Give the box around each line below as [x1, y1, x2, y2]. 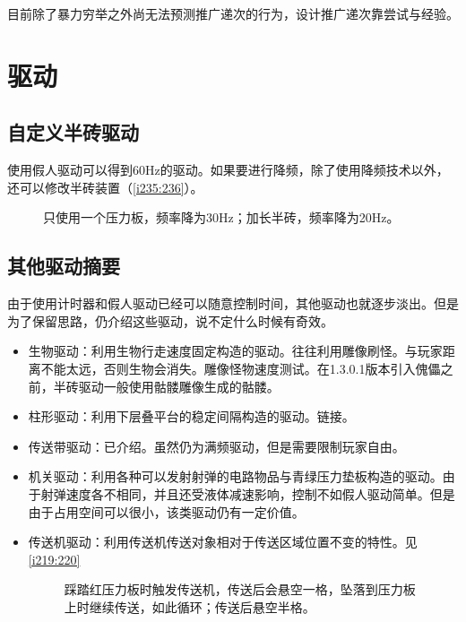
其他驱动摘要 [7, 252, 120, 280]
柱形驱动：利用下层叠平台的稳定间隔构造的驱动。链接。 [28, 407, 355, 426]
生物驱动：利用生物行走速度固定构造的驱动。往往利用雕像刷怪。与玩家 [28, 341, 443, 360]
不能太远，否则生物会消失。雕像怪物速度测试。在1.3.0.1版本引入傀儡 [40, 359, 441, 377]
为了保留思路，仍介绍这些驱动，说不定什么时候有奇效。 [7, 311, 333, 330]
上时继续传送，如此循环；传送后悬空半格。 [64, 597, 315, 616]
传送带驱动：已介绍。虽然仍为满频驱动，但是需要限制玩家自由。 [28, 436, 405, 455]
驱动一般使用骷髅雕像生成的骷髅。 [78, 376, 280, 395]
